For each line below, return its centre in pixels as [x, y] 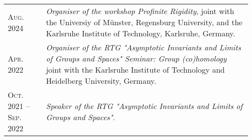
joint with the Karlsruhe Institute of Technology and [135, 70]
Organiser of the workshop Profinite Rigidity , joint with [140, 11]
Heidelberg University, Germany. [101, 81]
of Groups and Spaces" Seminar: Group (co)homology [136, 58]
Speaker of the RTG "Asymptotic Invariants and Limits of [144, 106]
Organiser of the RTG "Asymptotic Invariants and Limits [143, 47]
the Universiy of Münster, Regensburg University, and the [144, 22]
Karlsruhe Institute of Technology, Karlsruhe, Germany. [141, 33]
